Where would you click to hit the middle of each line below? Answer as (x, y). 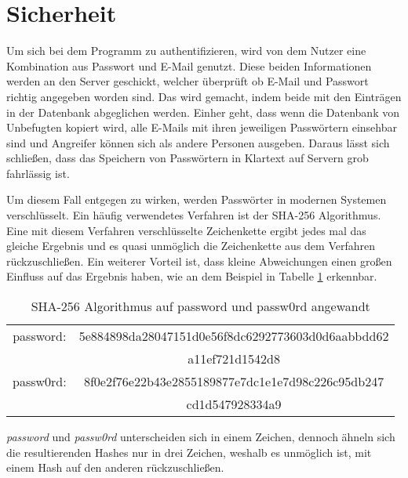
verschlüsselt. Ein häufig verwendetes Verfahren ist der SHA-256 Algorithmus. (194, 215)
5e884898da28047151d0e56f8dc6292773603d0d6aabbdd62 (234, 336)
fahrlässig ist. (38, 173)
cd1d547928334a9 (234, 404)
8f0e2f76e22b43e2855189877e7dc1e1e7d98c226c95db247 (234, 382)
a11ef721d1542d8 (234, 359)
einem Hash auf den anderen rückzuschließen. (115, 467)
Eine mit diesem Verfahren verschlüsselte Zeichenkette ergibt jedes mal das (186, 230)
